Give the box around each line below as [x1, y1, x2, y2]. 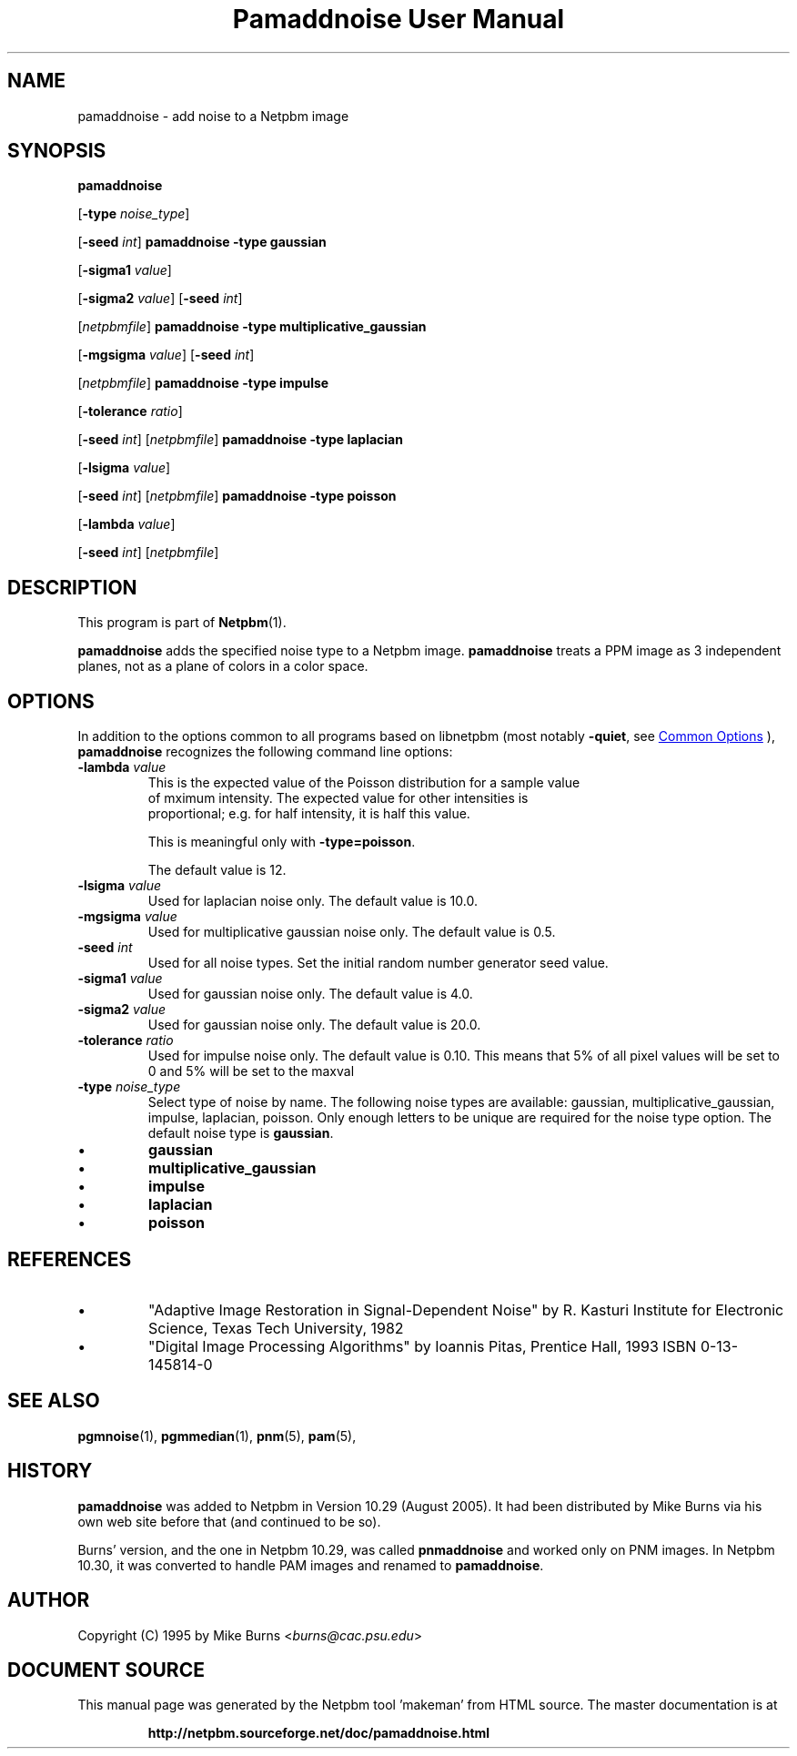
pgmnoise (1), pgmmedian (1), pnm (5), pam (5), [77, 1427, 357, 1444]
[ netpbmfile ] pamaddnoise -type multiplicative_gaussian [77, 319, 427, 335]
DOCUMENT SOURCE [7, 1658, 205, 1681]
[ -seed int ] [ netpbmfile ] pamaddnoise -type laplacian [77, 431, 403, 448]
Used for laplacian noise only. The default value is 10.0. [147, 893, 478, 909]
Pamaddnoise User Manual [232, 4, 565, 35]
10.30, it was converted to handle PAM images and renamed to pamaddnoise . [77, 1557, 544, 1573]
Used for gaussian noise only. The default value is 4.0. [147, 986, 473, 1002]
